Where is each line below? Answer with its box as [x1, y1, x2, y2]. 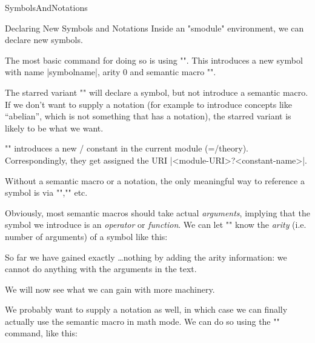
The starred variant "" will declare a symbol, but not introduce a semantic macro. [5, 85, 308, 98]
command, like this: [5, 327, 78, 339]
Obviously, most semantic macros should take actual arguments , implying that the [5, 206, 310, 219]
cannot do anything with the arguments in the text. [5, 262, 197, 275]
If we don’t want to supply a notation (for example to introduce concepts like [5, 98, 292, 110]
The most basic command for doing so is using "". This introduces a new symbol [5, 53, 303, 66]
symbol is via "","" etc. [5, 186, 88, 199]
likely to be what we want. [5, 121, 104, 134]
